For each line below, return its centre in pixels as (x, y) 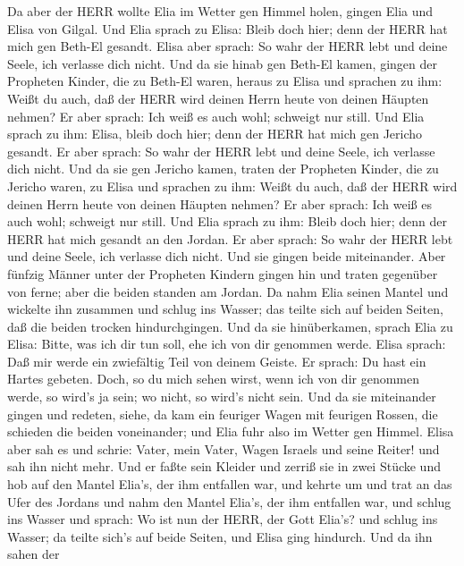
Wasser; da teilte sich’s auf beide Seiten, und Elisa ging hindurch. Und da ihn (220, 536)
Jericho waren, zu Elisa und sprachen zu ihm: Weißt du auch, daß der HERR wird (232, 186)
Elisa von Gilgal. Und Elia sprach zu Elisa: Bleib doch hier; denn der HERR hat (228, 28)
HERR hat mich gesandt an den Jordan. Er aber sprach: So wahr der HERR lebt (230, 238)
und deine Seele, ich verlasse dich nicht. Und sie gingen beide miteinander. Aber (227, 256)
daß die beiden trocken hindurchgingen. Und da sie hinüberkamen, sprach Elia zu (230, 326)
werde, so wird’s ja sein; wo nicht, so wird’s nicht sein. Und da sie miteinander (222, 397)
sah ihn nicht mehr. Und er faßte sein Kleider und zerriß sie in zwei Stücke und (224, 466)
